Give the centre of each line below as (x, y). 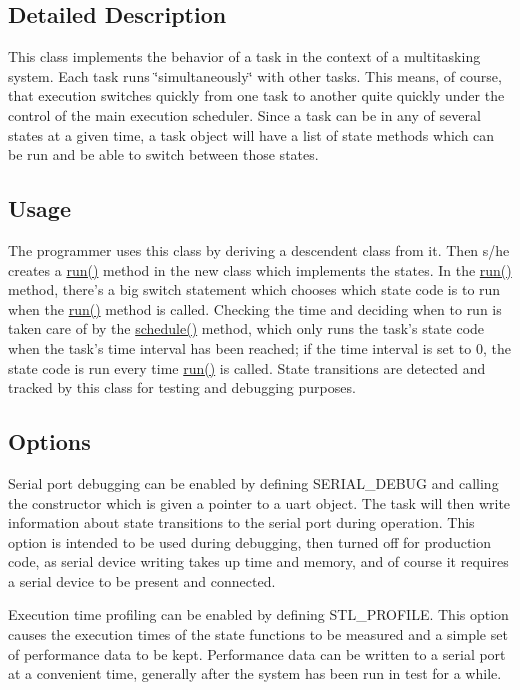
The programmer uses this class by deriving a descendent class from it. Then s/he (259, 249)
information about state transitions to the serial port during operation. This (241, 522)
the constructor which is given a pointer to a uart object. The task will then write (259, 502)
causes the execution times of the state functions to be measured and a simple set (258, 634)
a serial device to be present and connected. (142, 580)
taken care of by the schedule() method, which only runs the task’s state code (246, 328)
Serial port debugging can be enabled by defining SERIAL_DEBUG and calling (253, 482)
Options (49, 441)
